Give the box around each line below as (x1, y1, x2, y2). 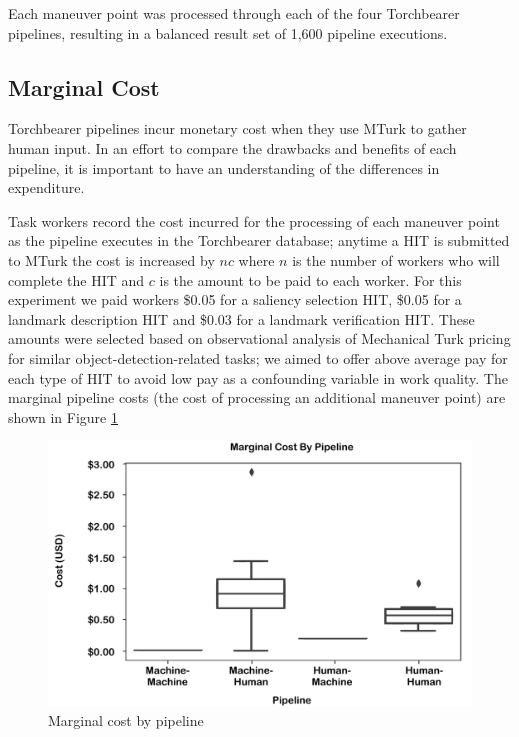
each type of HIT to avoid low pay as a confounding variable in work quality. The (8, 367, 508, 388)
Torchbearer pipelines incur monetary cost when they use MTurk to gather (8, 118, 467, 139)
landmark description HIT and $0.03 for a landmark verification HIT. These (8, 308, 475, 329)
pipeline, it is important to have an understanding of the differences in (8, 157, 440, 178)
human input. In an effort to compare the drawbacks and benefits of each (8, 137, 457, 158)
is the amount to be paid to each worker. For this (159, 269, 462, 290)
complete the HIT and (8, 269, 145, 290)
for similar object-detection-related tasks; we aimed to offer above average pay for (8, 347, 508, 368)
